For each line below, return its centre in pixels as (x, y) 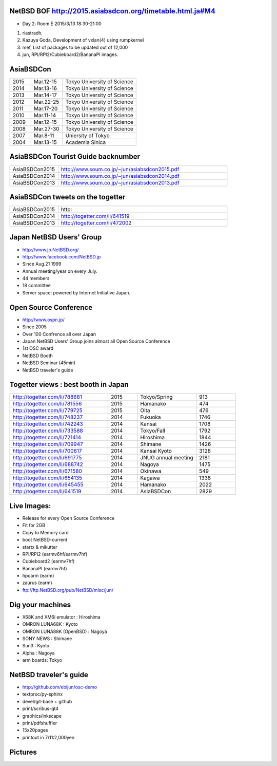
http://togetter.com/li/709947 (48, 444)
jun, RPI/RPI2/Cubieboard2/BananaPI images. (70, 54)
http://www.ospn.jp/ (44, 320)
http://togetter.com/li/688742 (48, 464)
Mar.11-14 (45, 115)
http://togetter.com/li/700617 (47, 451)
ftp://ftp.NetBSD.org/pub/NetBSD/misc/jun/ (68, 590)
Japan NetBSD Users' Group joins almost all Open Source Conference (96, 341)
